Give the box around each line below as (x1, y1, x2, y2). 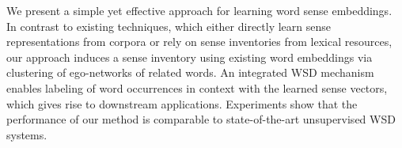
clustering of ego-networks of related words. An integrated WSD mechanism (6, 64, 374, 81)
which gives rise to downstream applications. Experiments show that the (6, 95, 358, 112)
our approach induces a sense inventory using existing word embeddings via (6, 48, 373, 65)
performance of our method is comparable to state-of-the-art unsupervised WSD (6, 111, 396, 127)
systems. (6, 126, 47, 142)
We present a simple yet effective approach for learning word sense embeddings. (6, 2, 393, 18)
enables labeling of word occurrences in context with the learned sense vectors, (6, 79, 388, 96)
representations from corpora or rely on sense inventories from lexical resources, (6, 33, 393, 50)
